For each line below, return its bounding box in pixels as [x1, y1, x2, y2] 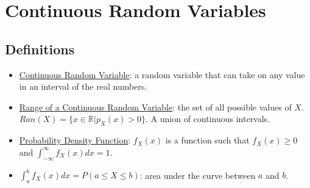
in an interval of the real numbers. [19, 80, 147, 93]
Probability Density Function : [19, 134, 131, 146]
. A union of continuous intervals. [146, 112, 270, 125]
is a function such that [165, 134, 250, 146]
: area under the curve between [139, 168, 256, 181]
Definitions [5, 39, 75, 58]
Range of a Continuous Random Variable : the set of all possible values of [19, 100, 292, 113]
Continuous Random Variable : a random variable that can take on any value [19, 68, 305, 81]
